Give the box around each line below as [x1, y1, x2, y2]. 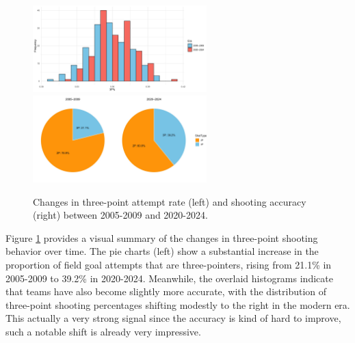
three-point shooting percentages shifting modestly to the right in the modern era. [5, 297, 350, 312]
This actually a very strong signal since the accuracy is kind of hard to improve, [5, 311, 341, 325]
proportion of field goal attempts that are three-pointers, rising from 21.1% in [5, 257, 332, 271]
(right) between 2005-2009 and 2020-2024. [33, 208, 208, 222]
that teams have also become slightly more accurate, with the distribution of [5, 284, 327, 299]
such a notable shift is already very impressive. [5, 324, 201, 338]
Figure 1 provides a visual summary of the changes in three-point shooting [5, 230, 318, 245]
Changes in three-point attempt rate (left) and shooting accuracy [33, 194, 306, 208]
